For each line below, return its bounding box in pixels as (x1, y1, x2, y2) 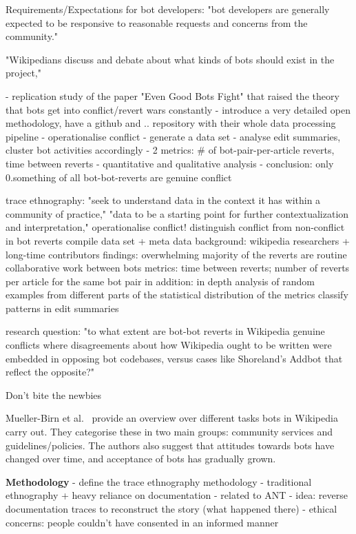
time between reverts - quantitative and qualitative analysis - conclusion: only (6, 156, 334, 170)
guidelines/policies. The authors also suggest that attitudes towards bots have (6, 438, 335, 452)
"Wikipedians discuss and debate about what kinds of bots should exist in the (6, 52, 335, 66)
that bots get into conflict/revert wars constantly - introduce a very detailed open (6, 102, 350, 116)
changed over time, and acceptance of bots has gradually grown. (6, 451, 276, 466)
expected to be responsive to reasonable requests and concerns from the (6, 15, 308, 30)
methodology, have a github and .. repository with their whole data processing (6, 116, 336, 130)
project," (6, 65, 41, 80)
